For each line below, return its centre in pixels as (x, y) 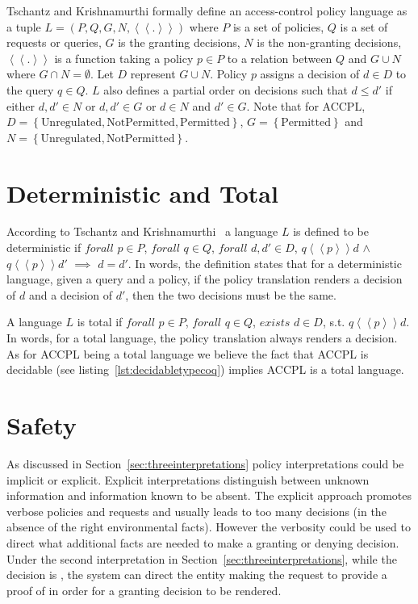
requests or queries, (54, 42)
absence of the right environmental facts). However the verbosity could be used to (209, 527)
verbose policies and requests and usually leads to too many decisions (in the (196, 511)
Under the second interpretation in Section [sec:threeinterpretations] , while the (202, 558)
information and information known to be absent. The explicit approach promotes (209, 495)
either (21, 105)
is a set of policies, (278, 26)
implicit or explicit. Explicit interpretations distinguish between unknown (188, 479)
